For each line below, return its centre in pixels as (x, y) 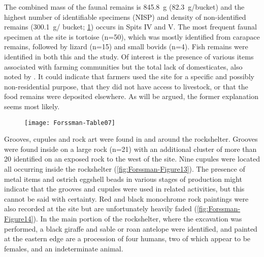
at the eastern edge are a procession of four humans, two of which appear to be (127, 238)
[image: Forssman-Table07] (70, 123)
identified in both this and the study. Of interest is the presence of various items (129, 56)
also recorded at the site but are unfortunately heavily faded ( (101, 208)
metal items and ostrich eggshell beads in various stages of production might (123, 179)
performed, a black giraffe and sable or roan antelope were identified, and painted (131, 228)
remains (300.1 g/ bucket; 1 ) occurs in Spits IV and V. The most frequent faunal (130, 27)
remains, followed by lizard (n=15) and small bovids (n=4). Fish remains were (126, 46)
